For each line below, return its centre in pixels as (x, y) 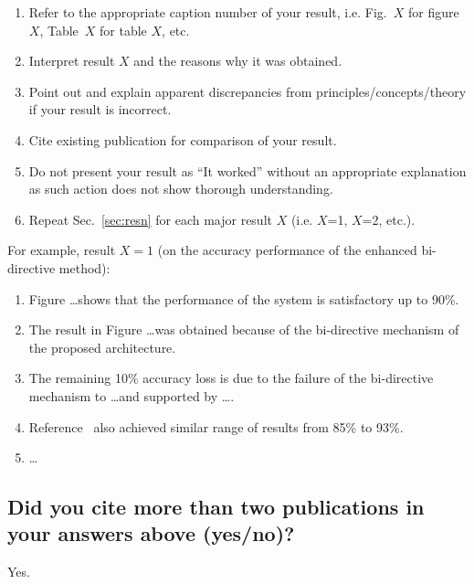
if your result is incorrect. (100, 109)
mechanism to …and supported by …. (132, 395)
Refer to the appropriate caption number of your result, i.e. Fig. (208, 12)
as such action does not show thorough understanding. (181, 189)
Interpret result (72, 61)
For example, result (62, 250)
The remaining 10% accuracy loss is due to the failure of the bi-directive (231, 378)
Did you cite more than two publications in (216, 507)
